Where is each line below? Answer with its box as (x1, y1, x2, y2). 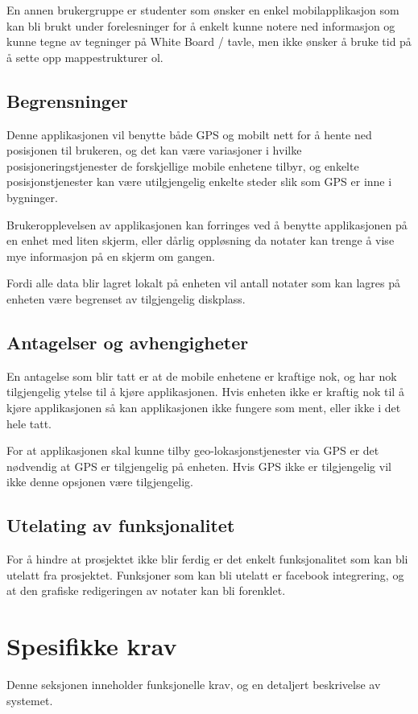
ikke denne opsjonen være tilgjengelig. (6, 473, 193, 490)
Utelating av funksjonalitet (6, 513, 235, 538)
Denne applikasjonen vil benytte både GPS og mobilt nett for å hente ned (6, 126, 372, 142)
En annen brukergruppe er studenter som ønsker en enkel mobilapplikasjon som (6, 2, 399, 18)
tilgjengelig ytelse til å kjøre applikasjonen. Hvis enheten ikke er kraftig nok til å (6, 383, 404, 400)
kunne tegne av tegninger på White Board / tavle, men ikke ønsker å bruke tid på (6, 33, 412, 50)
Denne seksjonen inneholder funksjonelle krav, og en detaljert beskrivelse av (6, 675, 381, 692)
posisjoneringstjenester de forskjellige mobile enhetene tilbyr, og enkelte (6, 157, 359, 174)
